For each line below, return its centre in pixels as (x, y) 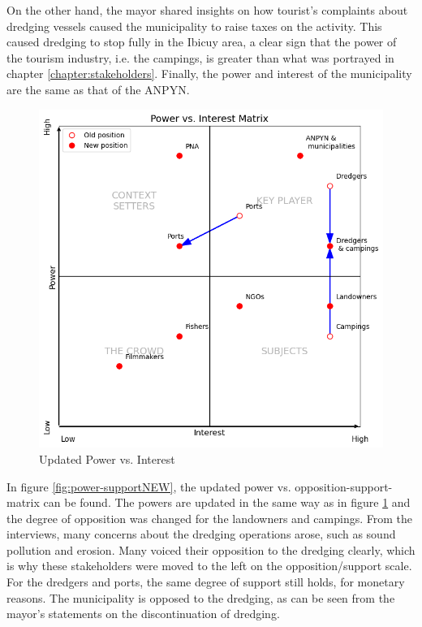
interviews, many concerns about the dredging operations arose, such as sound (201, 534)
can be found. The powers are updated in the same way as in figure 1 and (227, 502)
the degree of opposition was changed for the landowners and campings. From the (209, 518)
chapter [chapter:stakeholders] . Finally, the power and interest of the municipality (209, 74)
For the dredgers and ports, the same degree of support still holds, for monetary (206, 582)
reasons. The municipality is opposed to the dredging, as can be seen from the (201, 597)
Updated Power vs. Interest (107, 458)
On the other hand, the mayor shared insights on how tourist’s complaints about (207, 10)
